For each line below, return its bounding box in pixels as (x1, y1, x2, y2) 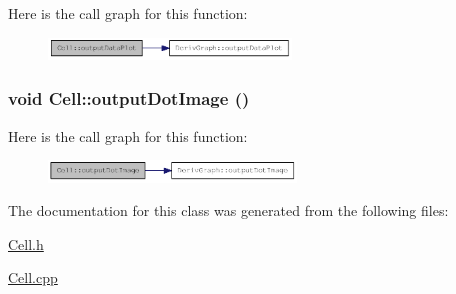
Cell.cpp (8, 267, 58, 288)
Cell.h (8, 233, 44, 254)
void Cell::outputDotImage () (8, 86, 250, 111)
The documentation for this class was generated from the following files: (8, 200, 449, 221)
